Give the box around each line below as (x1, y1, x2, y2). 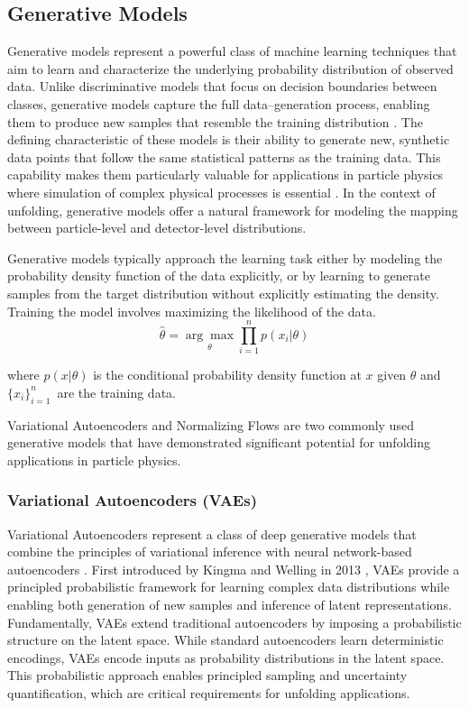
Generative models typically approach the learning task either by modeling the (7, 248, 443, 267)
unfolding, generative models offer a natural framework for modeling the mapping (7, 200, 458, 219)
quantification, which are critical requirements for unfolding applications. (7, 683, 410, 702)
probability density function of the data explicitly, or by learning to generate (7, 266, 430, 285)
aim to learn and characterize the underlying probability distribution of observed (7, 59, 454, 78)
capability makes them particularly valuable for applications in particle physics (7, 165, 444, 184)
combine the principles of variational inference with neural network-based (7, 542, 412, 561)
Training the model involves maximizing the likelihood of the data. (7, 301, 376, 320)
